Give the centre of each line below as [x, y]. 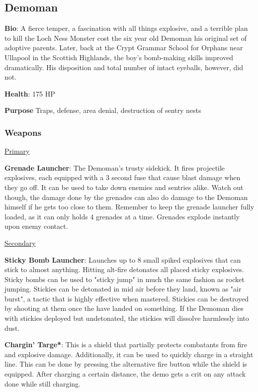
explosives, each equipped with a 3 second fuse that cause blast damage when [123, 177]
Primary [17, 151]
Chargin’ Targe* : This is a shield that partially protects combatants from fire [126, 344]
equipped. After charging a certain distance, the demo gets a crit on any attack [125, 374]
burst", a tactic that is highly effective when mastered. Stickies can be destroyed [127, 298]
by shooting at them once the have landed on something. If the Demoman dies [124, 308]
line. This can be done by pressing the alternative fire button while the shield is [126, 364]
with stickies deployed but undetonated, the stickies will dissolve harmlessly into [127, 318]
